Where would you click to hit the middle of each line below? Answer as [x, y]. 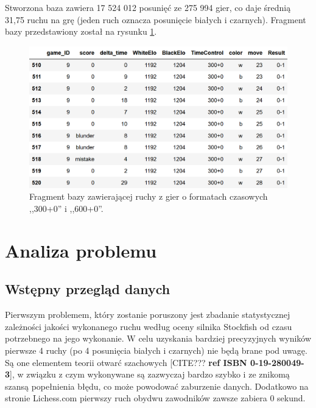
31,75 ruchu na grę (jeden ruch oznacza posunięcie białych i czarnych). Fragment [156, 19]
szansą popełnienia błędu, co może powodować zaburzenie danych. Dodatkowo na [157, 386]
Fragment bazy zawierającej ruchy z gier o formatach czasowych [149, 196]
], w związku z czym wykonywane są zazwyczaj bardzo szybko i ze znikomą [150, 374]
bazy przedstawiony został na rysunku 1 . [81, 31]
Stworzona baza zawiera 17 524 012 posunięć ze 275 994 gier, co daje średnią [148, 7]
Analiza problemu [81, 250]
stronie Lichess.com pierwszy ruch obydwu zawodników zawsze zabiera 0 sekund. [155, 398]
